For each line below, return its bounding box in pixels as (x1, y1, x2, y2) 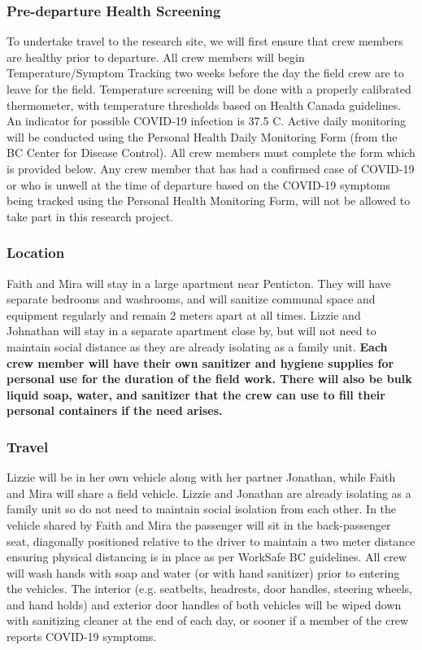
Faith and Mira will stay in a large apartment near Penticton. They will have (7, 274, 391, 291)
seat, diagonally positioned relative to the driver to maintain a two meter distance (7, 532, 415, 549)
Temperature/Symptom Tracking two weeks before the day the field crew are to (7, 64, 404, 81)
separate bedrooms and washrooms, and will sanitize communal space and (7, 290, 376, 308)
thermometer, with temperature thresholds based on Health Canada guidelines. (7, 96, 402, 113)
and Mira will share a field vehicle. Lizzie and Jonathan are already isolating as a (7, 484, 411, 501)
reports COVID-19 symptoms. (7, 628, 157, 645)
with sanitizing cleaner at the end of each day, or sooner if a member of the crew (7, 612, 409, 629)
